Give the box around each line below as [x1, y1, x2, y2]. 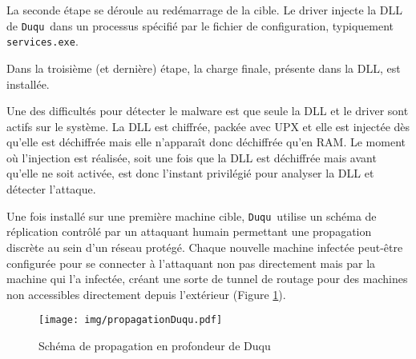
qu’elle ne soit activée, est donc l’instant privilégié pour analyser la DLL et [6, 165, 374, 181]
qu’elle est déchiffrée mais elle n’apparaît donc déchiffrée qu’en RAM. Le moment [6, 134, 406, 150]
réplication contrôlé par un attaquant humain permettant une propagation [6, 223, 372, 240]
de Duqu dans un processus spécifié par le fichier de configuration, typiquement [6, 17, 394, 34]
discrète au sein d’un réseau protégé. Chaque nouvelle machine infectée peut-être [6, 238, 403, 255]
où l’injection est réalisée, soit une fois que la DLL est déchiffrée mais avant [6, 149, 377, 166]
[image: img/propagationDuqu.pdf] [38, 314, 223, 326]
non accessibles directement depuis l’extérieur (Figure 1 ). [6, 285, 286, 302]
